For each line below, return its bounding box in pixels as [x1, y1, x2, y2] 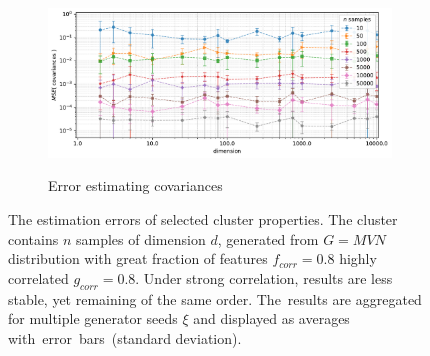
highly [339, 248, 377, 269]
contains [8, 228, 59, 249]
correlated [8, 267, 69, 288]
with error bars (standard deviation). [8, 327, 242, 348]
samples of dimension [75, 228, 206, 249]
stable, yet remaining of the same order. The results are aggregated [8, 288, 422, 309]
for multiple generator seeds [8, 308, 178, 329]
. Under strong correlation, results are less [135, 267, 393, 288]
